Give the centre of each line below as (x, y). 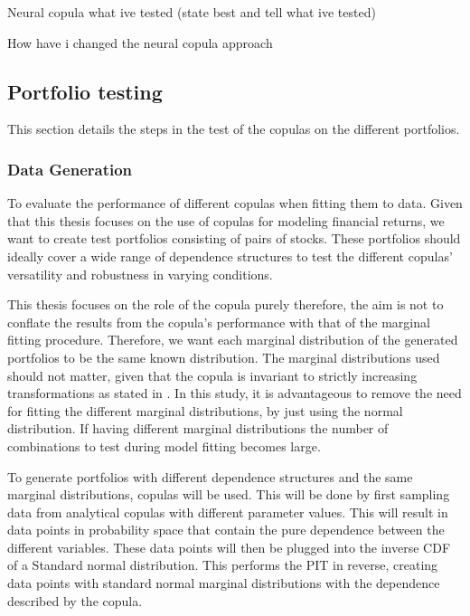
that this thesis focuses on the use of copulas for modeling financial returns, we (226, 220)
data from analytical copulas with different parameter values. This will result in (228, 512)
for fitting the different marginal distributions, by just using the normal (205, 410)
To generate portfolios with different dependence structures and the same (210, 476)
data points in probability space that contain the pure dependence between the (226, 530)
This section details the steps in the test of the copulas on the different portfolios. (234, 129)
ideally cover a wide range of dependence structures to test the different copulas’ (230, 256)
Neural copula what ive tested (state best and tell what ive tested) (192, 12)
